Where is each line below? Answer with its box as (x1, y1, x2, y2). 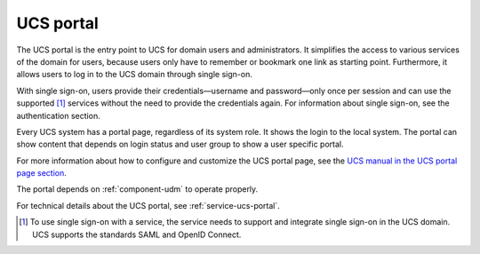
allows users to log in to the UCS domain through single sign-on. (16, 69, 252, 80)
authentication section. (16, 110, 101, 121)
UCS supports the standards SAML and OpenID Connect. (32, 229, 242, 240)
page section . (16, 168, 67, 179)
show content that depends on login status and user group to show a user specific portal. (16, 139, 344, 150)
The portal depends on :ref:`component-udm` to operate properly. (16, 184, 259, 194)
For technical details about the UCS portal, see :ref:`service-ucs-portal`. (16, 200, 280, 210)
